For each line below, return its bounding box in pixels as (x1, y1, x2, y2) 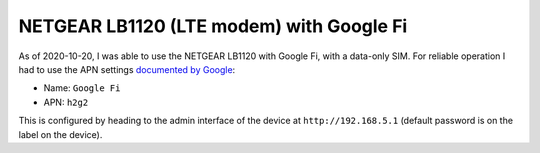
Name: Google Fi (43, 82, 121, 94)
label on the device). (18, 128, 103, 140)
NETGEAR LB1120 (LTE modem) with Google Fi (18, 15, 408, 37)
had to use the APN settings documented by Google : (18, 63, 236, 75)
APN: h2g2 (43, 96, 89, 108)
